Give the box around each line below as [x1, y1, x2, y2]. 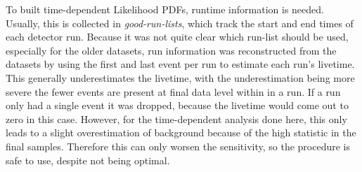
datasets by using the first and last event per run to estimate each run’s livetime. [6, 57, 355, 71]
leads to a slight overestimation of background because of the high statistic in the [6, 125, 356, 140]
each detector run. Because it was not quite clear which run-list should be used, [6, 29, 349, 44]
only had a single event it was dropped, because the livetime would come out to [6, 98, 349, 113]
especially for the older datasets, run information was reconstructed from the [6, 43, 337, 57]
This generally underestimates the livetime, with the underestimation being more [6, 70, 355, 85]
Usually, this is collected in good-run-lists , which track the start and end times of [6, 15, 354, 30]
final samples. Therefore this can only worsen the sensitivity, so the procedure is [6, 138, 351, 153]
